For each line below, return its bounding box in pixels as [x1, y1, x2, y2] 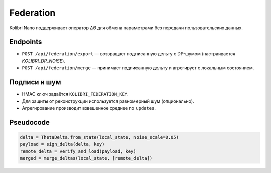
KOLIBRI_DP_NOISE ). [22, 58, 65, 64]
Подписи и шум [9, 78, 61, 87]
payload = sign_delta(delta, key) [20, 141, 105, 147]
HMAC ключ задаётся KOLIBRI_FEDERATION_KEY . [22, 91, 129, 97]
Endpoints [9, 38, 42, 46]
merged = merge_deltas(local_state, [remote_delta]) [20, 155, 153, 161]
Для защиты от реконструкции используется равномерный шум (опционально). [22, 98, 194, 104]
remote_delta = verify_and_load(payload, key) [20, 148, 137, 154]
